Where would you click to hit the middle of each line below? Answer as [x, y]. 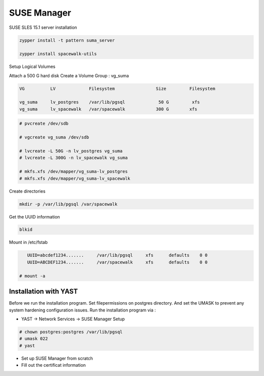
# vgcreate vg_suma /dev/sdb [54, 137]
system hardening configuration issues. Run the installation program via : [82, 310]
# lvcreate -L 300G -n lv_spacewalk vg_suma [74, 158]
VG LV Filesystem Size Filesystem [117, 88]
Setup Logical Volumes [32, 66]
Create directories [27, 191]
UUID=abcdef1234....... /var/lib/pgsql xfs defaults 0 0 [117, 255]
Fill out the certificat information [54, 365]
